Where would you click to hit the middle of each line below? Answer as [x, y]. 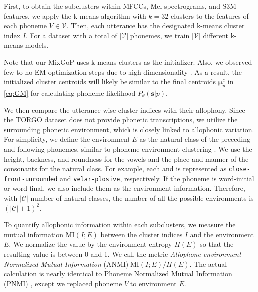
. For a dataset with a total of [71, 35]
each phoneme [25, 26]
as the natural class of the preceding [195, 139]
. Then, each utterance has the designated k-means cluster [155, 26]
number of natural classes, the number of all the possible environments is [142, 198]
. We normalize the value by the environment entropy [91, 244]
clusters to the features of [209, 16]
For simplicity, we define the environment [67, 139]
